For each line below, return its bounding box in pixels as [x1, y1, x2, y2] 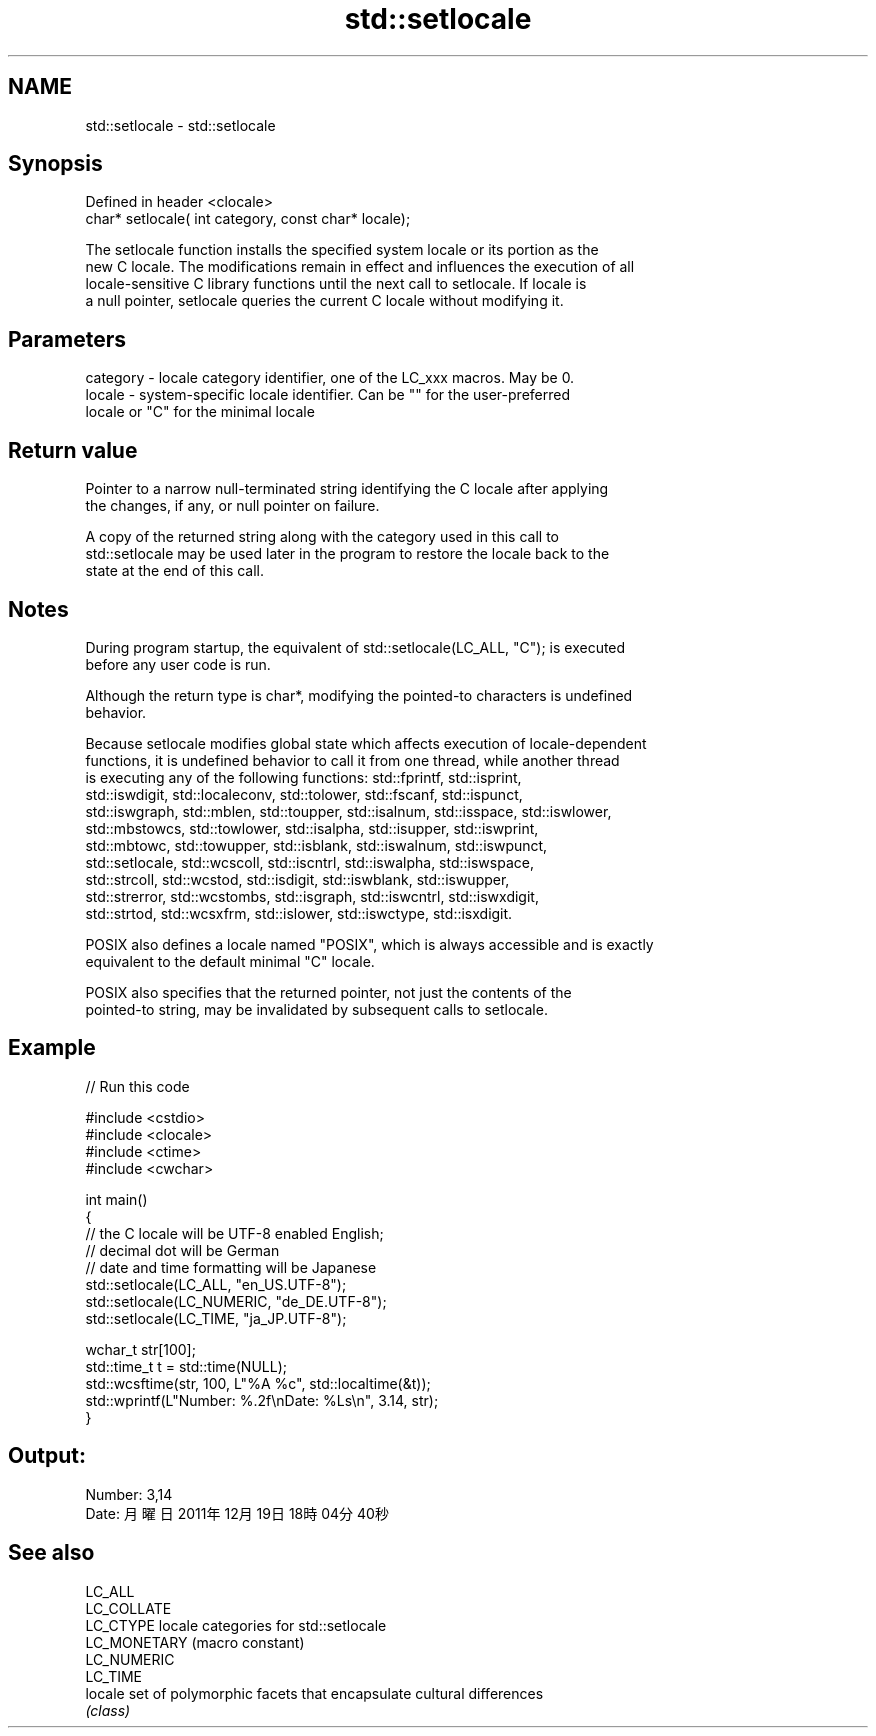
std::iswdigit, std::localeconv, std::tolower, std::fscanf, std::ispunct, [85, 785, 523, 803]
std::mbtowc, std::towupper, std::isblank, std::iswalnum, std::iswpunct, [85, 836, 548, 854]
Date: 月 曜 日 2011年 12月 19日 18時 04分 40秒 [85, 1504, 389, 1522]
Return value [8, 437, 138, 463]
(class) [85, 1701, 131, 1719]
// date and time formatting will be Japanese [85, 1258, 377, 1276]
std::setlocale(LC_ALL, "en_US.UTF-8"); [85, 1275, 347, 1293]
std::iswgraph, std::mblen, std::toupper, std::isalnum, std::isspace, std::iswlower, [85, 802, 612, 820]
